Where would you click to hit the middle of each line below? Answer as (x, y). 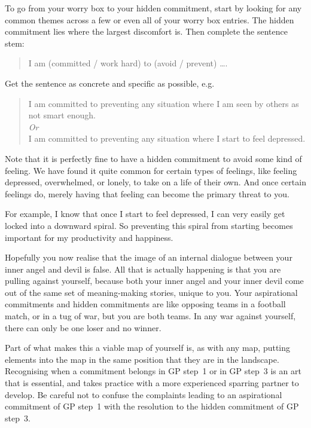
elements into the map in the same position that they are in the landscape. (142, 359)
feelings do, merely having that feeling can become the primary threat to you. (147, 193)
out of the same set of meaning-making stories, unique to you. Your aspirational (151, 292)
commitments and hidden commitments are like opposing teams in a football (145, 304)
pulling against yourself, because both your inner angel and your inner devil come (154, 281)
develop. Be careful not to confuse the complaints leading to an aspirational (144, 394)
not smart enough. (62, 115)
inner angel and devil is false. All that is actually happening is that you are (143, 269)
